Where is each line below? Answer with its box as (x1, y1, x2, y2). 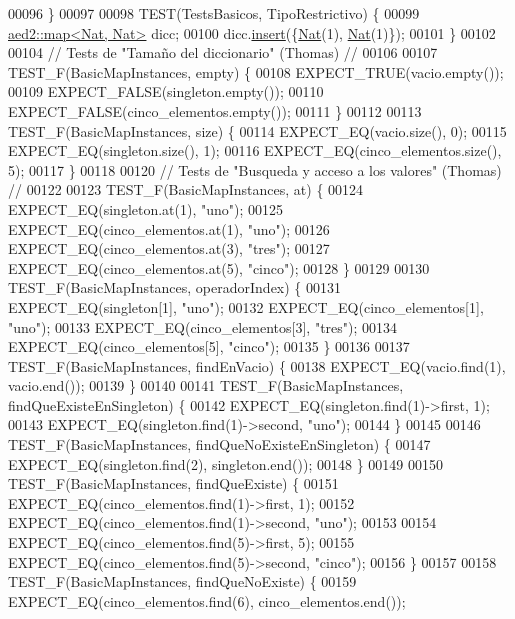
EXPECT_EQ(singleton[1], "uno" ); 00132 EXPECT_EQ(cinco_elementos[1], (8, 296, 484, 317)
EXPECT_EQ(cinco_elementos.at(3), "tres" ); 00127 (8, 238, 330, 259)
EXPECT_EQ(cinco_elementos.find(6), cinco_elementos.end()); (8, 590, 406, 611)
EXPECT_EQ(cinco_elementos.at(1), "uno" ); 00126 (8, 218, 330, 239)
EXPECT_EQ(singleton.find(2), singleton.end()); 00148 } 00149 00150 (8, 453, 443, 474)
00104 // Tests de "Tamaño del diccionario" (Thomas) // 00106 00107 (8, 42, 438, 63)
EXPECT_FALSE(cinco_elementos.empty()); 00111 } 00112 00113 (8, 100, 422, 121)
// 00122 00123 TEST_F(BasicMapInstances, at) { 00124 (8, 179, 364, 200)
